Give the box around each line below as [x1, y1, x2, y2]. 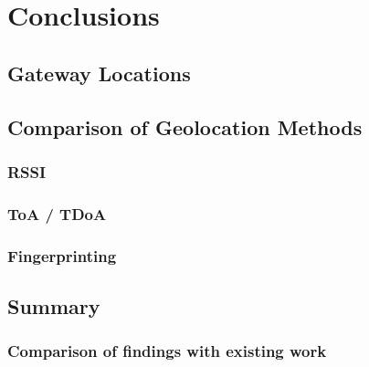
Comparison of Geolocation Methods [7, 112, 363, 141]
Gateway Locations [7, 58, 191, 87]
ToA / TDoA [7, 202, 107, 225]
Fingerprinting [7, 244, 117, 267]
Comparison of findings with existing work [7, 340, 327, 362]
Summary [7, 291, 100, 320]
